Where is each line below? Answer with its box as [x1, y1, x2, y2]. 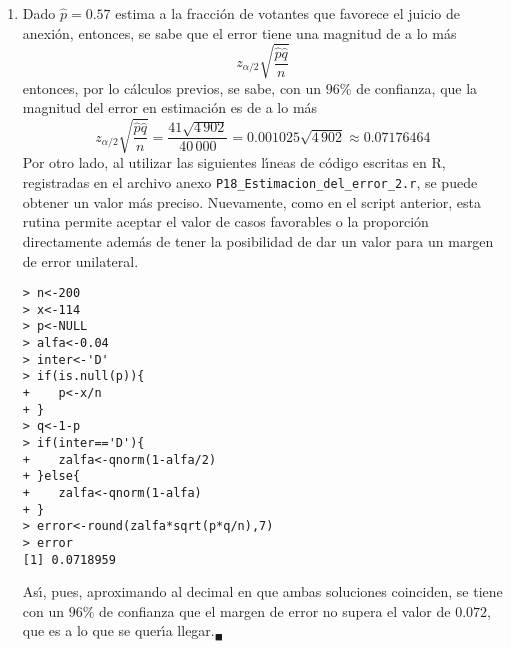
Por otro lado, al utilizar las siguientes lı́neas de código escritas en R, [22, 152, 446, 173]
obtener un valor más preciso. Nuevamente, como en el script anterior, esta [22, 191, 482, 212]
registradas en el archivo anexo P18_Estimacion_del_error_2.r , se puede [22, 172, 478, 193]
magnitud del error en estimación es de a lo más [22, 97, 318, 118]
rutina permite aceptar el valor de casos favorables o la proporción [22, 211, 429, 232]
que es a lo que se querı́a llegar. [22, 620, 215, 641]
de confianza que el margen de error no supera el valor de [99, 600, 451, 621]
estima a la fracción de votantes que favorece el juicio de [115, 3, 460, 23]
